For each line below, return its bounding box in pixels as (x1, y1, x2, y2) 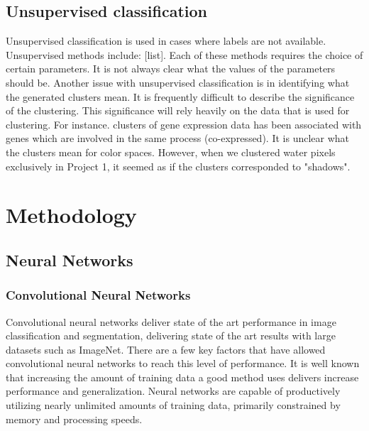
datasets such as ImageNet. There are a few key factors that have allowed (6, 342, 326, 356)
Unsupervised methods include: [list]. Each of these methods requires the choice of (6, 47, 363, 62)
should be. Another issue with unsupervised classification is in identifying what (6, 75, 350, 89)
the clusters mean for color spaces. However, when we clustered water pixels (6, 144, 336, 159)
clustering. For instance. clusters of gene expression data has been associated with (6, 116, 362, 131)
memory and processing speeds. (6, 411, 143, 426)
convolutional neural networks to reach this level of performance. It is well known (6, 356, 360, 371)
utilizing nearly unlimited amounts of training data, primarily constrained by (6, 398, 341, 413)
